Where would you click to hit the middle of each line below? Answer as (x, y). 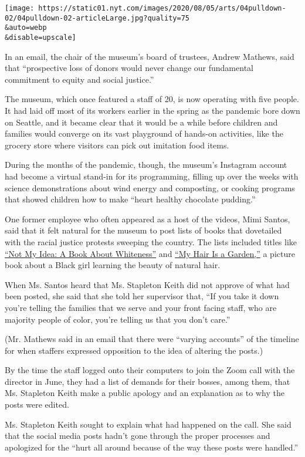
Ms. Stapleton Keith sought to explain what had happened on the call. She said (148, 424)
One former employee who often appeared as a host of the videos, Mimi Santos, (148, 219)
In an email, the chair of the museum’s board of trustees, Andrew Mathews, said (150, 56)
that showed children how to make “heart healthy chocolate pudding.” (130, 199)
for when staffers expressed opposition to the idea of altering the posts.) (134, 350)
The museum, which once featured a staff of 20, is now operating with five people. (152, 99)
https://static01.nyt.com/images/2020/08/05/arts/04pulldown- (162, 8)
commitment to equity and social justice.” (79, 79)
